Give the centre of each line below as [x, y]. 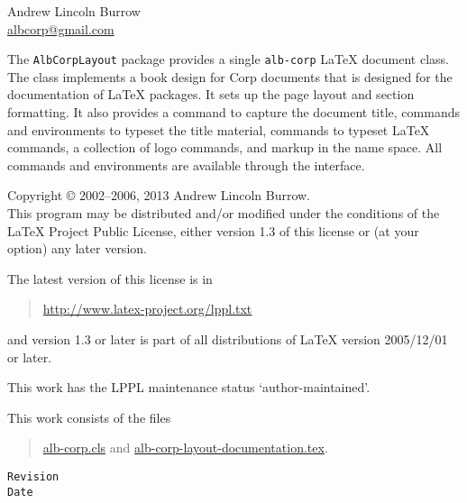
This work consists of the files [89, 417]
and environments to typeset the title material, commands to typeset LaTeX [219, 129]
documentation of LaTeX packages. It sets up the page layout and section [211, 94]
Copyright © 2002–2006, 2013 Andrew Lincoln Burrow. [159, 195]
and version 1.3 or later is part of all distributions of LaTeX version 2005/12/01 [228, 338]
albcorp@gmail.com [61, 28]
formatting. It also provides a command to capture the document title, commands [233, 112]
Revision [33, 476]
